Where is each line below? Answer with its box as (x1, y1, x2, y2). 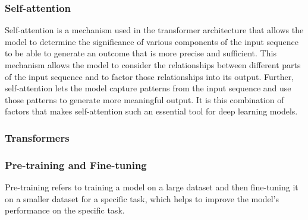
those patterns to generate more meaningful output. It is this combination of (5, 93, 284, 106)
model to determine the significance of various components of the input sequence (5, 35, 298, 47)
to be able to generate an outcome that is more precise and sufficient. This (5, 47, 276, 59)
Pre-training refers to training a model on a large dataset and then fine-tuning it (5, 181, 298, 193)
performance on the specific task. (5, 204, 125, 216)
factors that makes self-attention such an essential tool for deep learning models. (5, 105, 298, 117)
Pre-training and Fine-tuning (5, 157, 147, 172)
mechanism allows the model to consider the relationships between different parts (5, 59, 301, 71)
